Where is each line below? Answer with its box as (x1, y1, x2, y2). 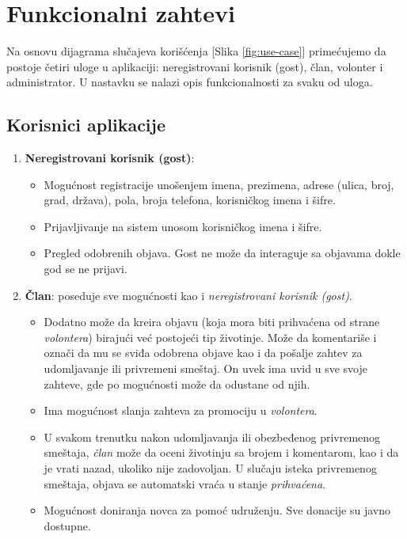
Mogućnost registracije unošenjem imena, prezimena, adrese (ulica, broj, (44, 176, 394, 192)
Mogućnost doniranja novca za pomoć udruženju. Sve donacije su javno (44, 502, 390, 518)
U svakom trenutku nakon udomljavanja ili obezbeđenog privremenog (44, 428, 381, 445)
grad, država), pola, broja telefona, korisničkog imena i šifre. (44, 192, 336, 208)
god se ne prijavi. (44, 260, 127, 277)
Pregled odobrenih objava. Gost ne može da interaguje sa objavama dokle (44, 245, 401, 261)
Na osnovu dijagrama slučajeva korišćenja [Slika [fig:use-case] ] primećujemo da (6, 43, 386, 59)
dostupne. (44, 517, 91, 533)
